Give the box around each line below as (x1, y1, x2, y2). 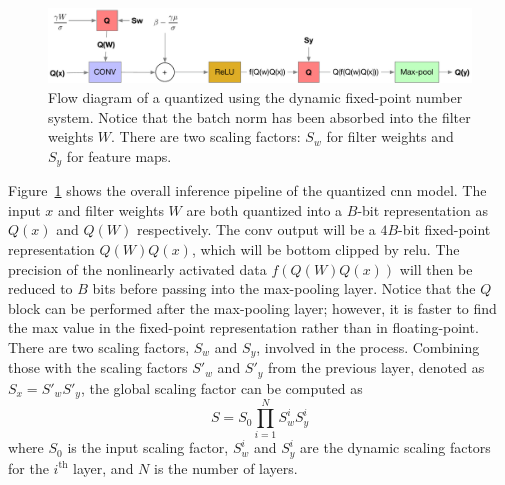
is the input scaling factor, (67, 437, 229, 458)
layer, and (73, 457, 134, 478)
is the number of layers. (154, 457, 298, 478)
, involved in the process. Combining (256, 336, 480, 357)
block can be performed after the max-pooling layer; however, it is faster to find (8, 297, 497, 318)
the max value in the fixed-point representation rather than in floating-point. (8, 317, 479, 338)
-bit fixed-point (398, 219, 491, 240)
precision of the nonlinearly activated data (8, 258, 267, 279)
